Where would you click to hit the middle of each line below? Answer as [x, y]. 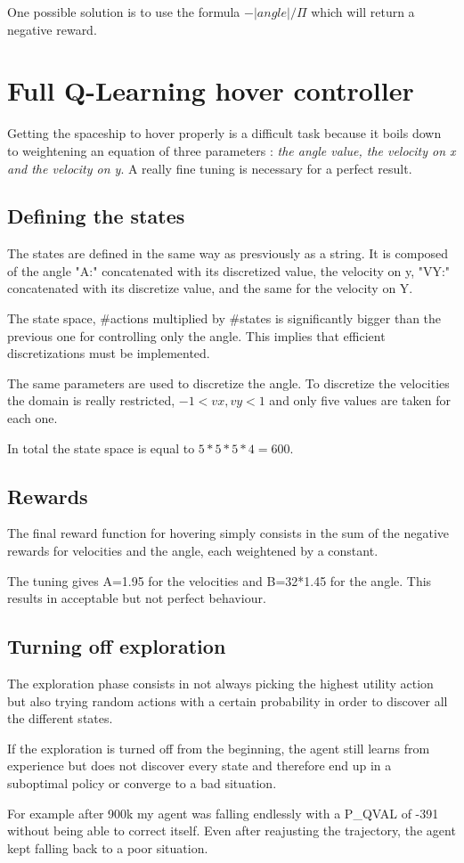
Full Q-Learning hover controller [211, 90]
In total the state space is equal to [101, 448]
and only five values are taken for [360, 400]
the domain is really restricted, [91, 400]
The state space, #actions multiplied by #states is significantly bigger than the [224, 318]
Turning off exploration [117, 646]
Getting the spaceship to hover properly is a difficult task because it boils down [224, 133]
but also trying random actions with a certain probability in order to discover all [228, 700]
